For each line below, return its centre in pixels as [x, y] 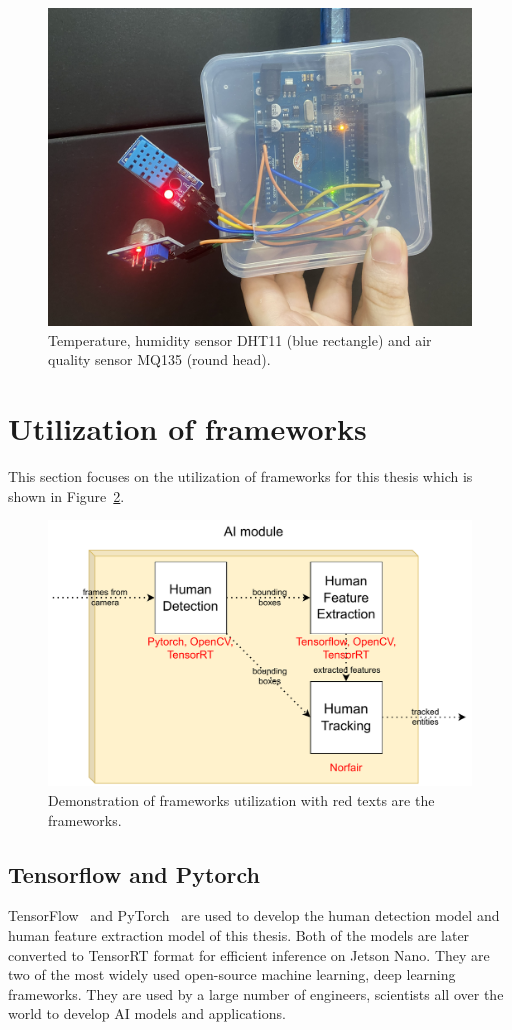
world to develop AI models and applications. [147, 1013]
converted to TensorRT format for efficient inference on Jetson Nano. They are [249, 954]
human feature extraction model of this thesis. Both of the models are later [239, 934]
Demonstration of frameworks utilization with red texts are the [241, 799]
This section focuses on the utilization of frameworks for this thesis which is [240, 475]
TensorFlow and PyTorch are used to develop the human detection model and [254, 915]
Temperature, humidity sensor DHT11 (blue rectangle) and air [240, 339]
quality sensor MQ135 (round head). [159, 359]
